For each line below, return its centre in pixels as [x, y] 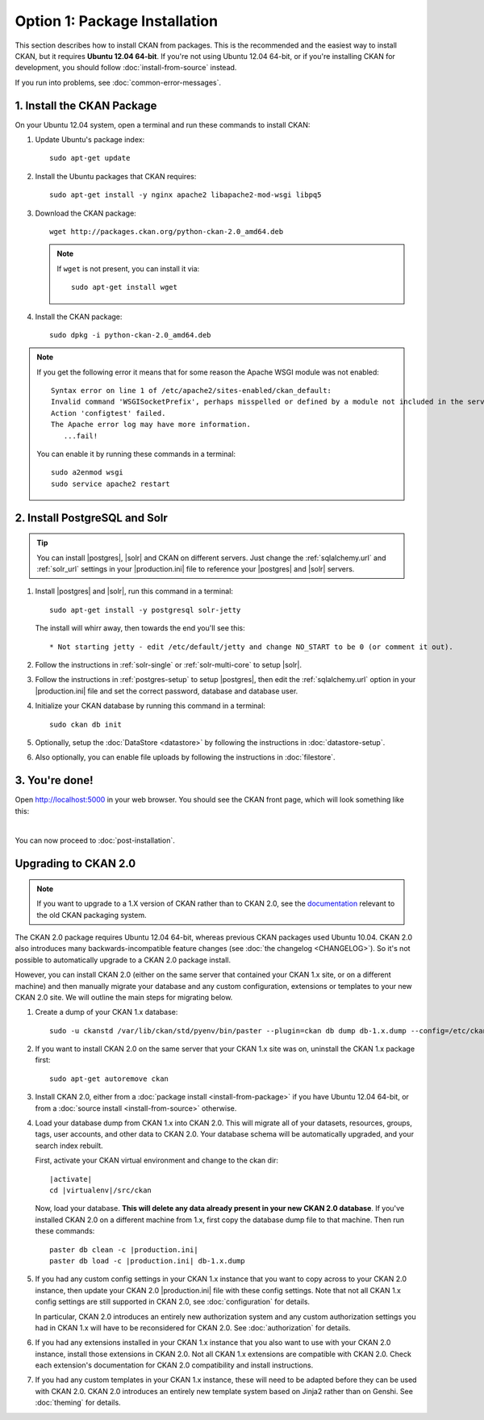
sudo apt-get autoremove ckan [109, 1079]
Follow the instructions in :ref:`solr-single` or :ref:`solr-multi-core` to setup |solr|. [169, 664]
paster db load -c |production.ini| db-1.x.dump [147, 1261]
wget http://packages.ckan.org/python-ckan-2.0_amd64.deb [167, 231]
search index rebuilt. [69, 1146]
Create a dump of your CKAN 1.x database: [106, 1012]
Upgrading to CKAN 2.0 [75, 864]
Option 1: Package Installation [116, 21]
